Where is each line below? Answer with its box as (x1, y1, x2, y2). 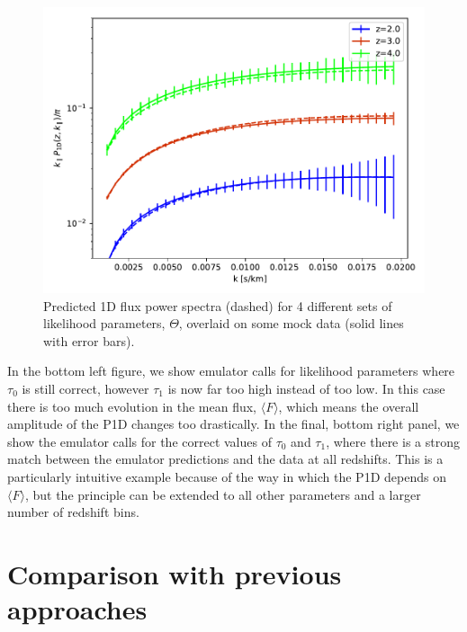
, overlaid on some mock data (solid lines (178, 314, 404, 333)
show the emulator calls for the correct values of (7, 432, 272, 450)
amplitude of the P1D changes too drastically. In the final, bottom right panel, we (7, 414, 460, 433)
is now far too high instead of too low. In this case (167, 378, 445, 397)
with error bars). (43, 331, 135, 350)
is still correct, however (22, 378, 149, 397)
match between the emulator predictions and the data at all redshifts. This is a (7, 450, 444, 468)
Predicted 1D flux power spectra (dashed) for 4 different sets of (43, 296, 392, 315)
